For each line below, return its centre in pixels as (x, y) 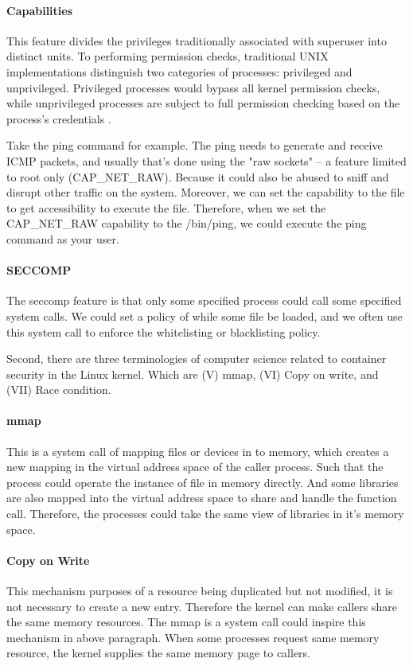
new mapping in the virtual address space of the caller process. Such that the (195, 467)
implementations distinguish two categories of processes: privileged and (179, 71)
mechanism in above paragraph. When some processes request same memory (193, 637)
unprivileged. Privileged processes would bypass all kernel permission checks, (193, 87)
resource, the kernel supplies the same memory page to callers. (159, 653)
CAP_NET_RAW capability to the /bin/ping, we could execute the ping (187, 223)
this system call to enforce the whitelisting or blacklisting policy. (164, 331)
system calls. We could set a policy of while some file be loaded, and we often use (205, 315)
